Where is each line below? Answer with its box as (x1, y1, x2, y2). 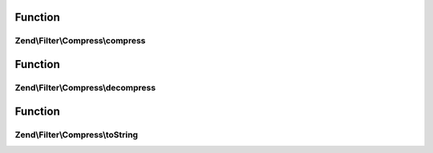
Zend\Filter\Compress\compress (14, 35, 146, 46)
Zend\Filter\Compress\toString (14, 129, 139, 140)
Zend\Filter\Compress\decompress (14, 82, 156, 93)
